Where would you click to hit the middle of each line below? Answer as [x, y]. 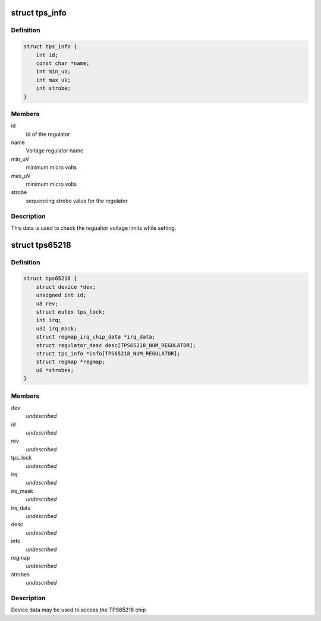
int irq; [49, 320]
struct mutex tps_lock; [70, 312]
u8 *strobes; [55, 370]
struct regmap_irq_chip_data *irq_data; [96, 337]
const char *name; [63, 63]
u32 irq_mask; [56, 328]
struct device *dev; [66, 287]
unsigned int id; [61, 295]
